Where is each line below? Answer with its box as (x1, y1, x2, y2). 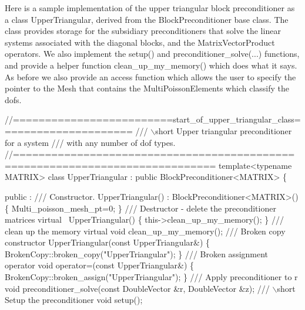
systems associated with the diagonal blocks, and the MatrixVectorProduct (5, 36, 275, 48)
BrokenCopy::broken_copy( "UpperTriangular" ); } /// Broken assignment (5, 247, 269, 260)
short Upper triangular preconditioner (155, 124, 292, 137)
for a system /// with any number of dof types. (5, 136, 176, 148)
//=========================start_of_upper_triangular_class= (5, 113, 301, 125)
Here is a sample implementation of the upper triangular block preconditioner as (5, 2, 295, 13)
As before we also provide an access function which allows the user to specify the (5, 70, 296, 83)
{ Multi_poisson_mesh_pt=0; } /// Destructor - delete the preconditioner (5, 202, 276, 214)
